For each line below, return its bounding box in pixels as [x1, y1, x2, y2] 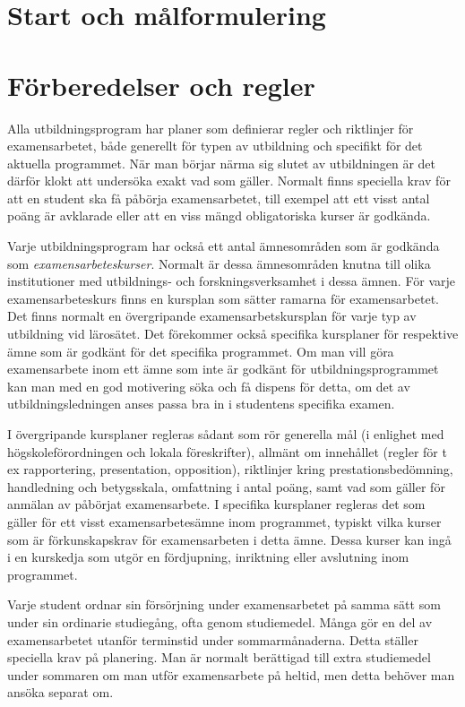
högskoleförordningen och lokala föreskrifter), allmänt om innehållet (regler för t [7, 442, 447, 461]
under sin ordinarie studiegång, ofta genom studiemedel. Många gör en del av [7, 612, 433, 631]
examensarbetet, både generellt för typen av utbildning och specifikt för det [7, 136, 423, 155]
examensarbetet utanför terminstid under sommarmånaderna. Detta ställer [7, 630, 418, 649]
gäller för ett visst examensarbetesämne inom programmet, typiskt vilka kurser [7, 512, 442, 530]
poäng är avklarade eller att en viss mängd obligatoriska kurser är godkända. [7, 206, 431, 225]
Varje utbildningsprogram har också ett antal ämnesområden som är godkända [7, 237, 440, 255]
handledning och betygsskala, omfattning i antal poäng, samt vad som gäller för [7, 477, 445, 496]
